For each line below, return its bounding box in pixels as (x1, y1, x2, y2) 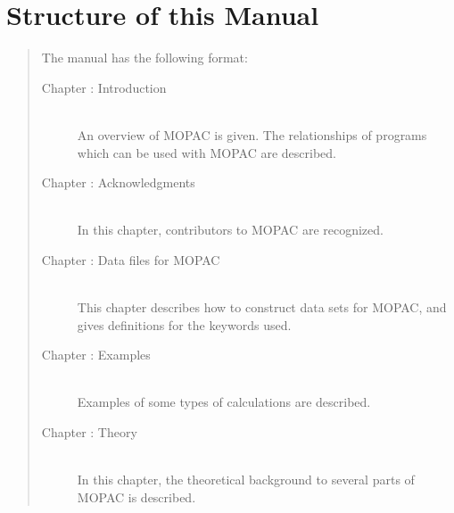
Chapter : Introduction (41, 78, 167, 96)
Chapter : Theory (41, 423, 137, 442)
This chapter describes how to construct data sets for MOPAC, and (77, 298, 447, 317)
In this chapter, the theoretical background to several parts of (77, 470, 415, 489)
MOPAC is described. (77, 487, 196, 506)
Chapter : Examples (41, 345, 151, 364)
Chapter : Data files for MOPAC (41, 250, 220, 269)
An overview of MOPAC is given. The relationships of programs (77, 125, 427, 144)
